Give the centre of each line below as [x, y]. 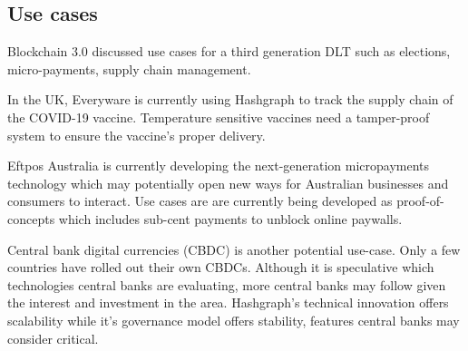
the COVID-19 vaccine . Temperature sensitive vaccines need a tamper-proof [219, 117]
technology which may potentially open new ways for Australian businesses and [228, 183]
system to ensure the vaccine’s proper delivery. [136, 135]
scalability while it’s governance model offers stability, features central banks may [234, 320]
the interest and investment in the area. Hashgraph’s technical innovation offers [228, 302]
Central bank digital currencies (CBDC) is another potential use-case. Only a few [234, 249]
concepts [31, 218]
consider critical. [53, 338]
